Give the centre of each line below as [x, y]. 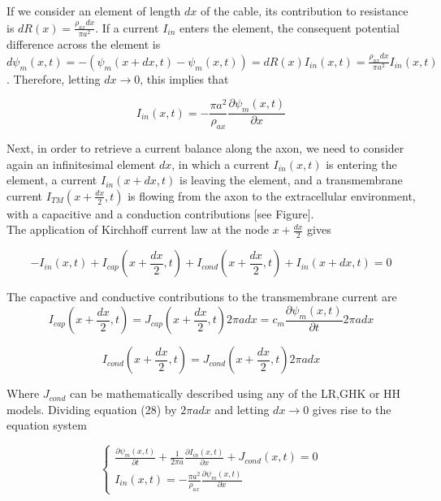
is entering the [361, 164]
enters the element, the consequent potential [290, 27]
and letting [242, 409]
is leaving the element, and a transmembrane [291, 180]
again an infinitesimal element [81, 164]
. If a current [127, 27]
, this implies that [184, 78]
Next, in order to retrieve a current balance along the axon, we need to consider [205, 148]
